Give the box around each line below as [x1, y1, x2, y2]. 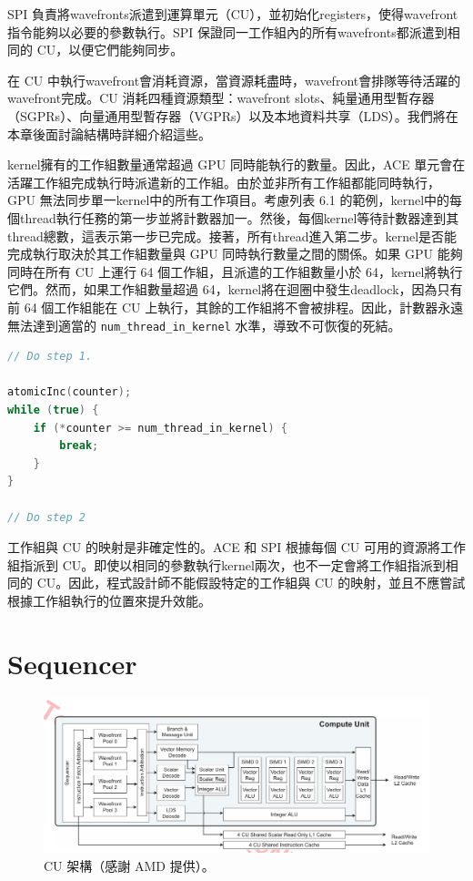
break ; [59, 439, 99, 453]
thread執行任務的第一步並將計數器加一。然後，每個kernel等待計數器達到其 [19, 208, 459, 227]
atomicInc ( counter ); [7, 385, 132, 399]
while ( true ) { [7, 403, 99, 416]
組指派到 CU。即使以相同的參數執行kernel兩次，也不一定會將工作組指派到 [7, 555, 446, 574]
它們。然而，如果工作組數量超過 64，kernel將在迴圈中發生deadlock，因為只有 [7, 280, 463, 299]
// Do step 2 [7, 510, 86, 524]
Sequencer [7, 644, 137, 681]
